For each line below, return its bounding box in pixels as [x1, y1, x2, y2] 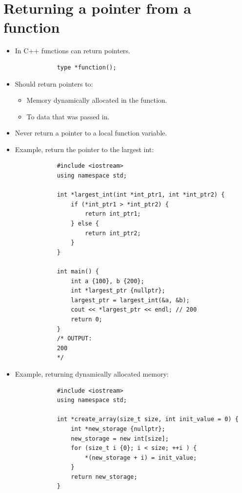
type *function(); [57, 64, 117, 71]
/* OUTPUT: [57, 335, 92, 342]
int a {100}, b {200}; [71, 277, 144, 285]
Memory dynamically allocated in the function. [26, 95, 167, 105]
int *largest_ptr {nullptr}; [71, 287, 165, 294]
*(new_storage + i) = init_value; [84, 454, 197, 461]
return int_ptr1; [84, 210, 141, 218]
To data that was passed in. [26, 111, 110, 121]
